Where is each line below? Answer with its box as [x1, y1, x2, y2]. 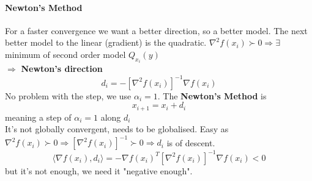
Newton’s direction [21, 62, 103, 75]
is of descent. [166, 136, 215, 149]
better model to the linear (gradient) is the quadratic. [5, 36, 207, 49]
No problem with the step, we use [5, 89, 132, 102]
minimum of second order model [5, 48, 126, 60]
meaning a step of [5, 110, 72, 123]
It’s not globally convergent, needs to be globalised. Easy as [5, 122, 229, 135]
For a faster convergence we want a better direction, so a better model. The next [5, 24, 308, 37]
